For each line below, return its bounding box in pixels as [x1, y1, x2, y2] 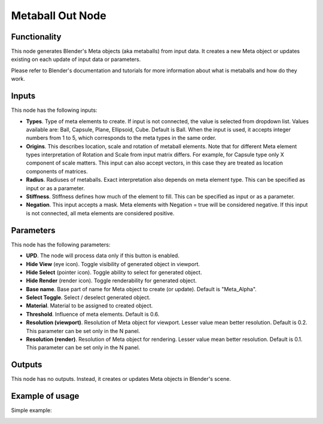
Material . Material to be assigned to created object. [26, 302, 153, 309]
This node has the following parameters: [11, 241, 111, 248]
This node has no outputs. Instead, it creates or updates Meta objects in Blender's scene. [11, 376, 231, 383]
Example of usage [11, 391, 80, 401]
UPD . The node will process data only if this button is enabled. [26, 252, 179, 260]
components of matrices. [26, 167, 88, 175]
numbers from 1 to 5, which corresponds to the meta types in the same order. [26, 135, 217, 142]
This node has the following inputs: [11, 106, 97, 114]
